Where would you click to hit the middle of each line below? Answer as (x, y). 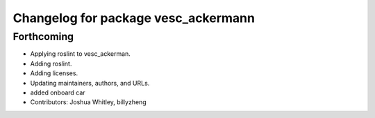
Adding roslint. (51, 63)
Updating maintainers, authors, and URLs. (90, 83)
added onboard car (58, 92)
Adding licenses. (54, 73)
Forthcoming (43, 37)
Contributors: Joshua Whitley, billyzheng (88, 102)
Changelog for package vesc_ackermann (134, 18)
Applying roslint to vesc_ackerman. (81, 54)
